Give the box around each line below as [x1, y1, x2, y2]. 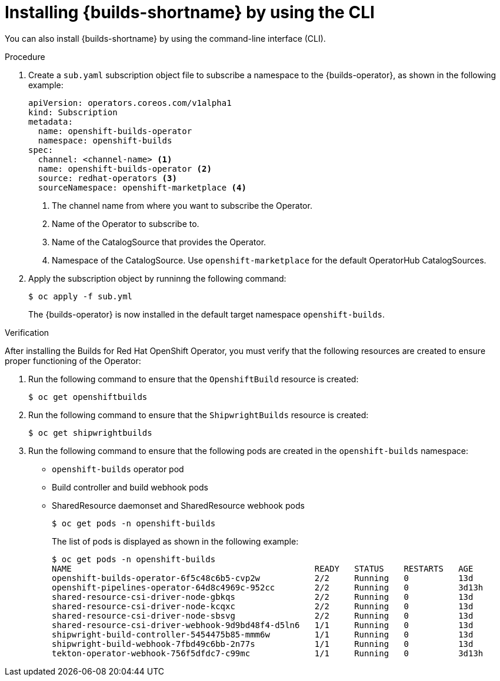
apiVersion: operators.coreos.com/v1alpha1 [28, 98, 232, 108]
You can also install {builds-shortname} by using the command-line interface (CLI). [5, 33, 326, 44]
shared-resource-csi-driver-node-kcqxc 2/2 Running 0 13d [52, 601, 474, 611]
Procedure [5, 51, 45, 62]
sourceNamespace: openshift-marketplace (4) [38, 182, 246, 192]
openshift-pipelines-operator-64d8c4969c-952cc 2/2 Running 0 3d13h [52, 582, 484, 592]
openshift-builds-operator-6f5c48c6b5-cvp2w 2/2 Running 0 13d [52, 573, 474, 583]
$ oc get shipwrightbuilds [28, 428, 152, 438]
